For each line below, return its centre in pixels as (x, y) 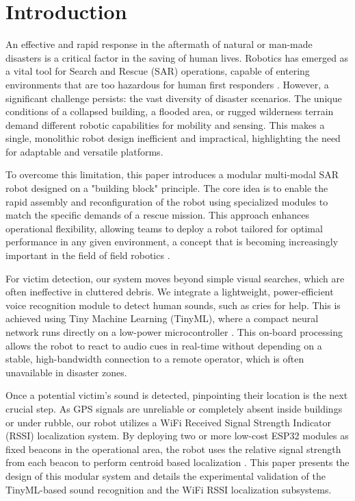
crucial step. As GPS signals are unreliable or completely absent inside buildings (174, 408)
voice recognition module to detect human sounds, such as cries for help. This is (173, 305)
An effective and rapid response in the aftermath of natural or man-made (159, 44)
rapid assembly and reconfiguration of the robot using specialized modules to (167, 201)
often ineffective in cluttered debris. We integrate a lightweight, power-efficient (170, 292)
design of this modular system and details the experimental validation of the (166, 475)
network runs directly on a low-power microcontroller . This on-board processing (174, 332)
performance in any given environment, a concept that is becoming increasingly (172, 242)
